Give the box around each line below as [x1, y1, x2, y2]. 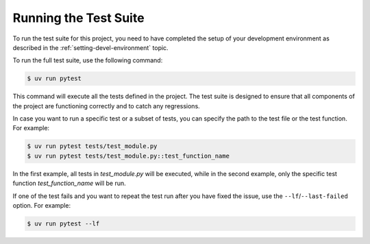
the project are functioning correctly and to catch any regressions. [12, 101, 200, 110]
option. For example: [12, 202, 71, 209]
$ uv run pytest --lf [27, 219, 100, 228]
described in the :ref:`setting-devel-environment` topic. [12, 43, 169, 51]
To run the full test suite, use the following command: [12, 56, 163, 64]
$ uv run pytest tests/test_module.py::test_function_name [27, 151, 230, 160]
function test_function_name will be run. [12, 179, 126, 188]
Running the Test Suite [12, 10, 145, 25]
